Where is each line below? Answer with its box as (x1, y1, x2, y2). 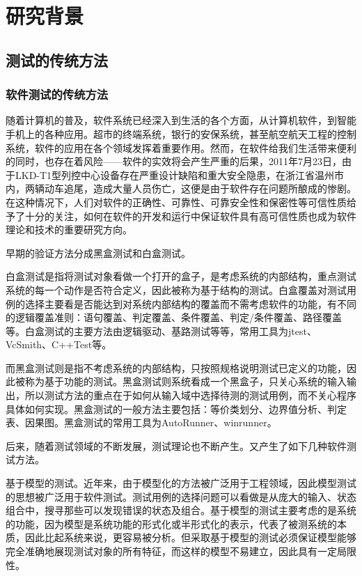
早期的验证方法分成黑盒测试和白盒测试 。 (6, 245, 191, 260)
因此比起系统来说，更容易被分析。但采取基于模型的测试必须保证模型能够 (24, 530, 356, 545)
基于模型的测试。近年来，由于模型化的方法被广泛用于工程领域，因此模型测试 (6, 476, 356, 490)
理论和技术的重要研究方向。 (6, 222, 132, 237)
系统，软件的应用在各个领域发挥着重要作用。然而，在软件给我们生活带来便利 (6, 140, 356, 155)
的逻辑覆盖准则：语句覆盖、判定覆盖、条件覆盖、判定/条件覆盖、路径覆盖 (6, 310, 342, 325)
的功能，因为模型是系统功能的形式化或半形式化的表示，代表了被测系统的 (6, 516, 337, 531)
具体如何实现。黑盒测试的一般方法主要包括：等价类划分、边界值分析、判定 (6, 401, 347, 416)
